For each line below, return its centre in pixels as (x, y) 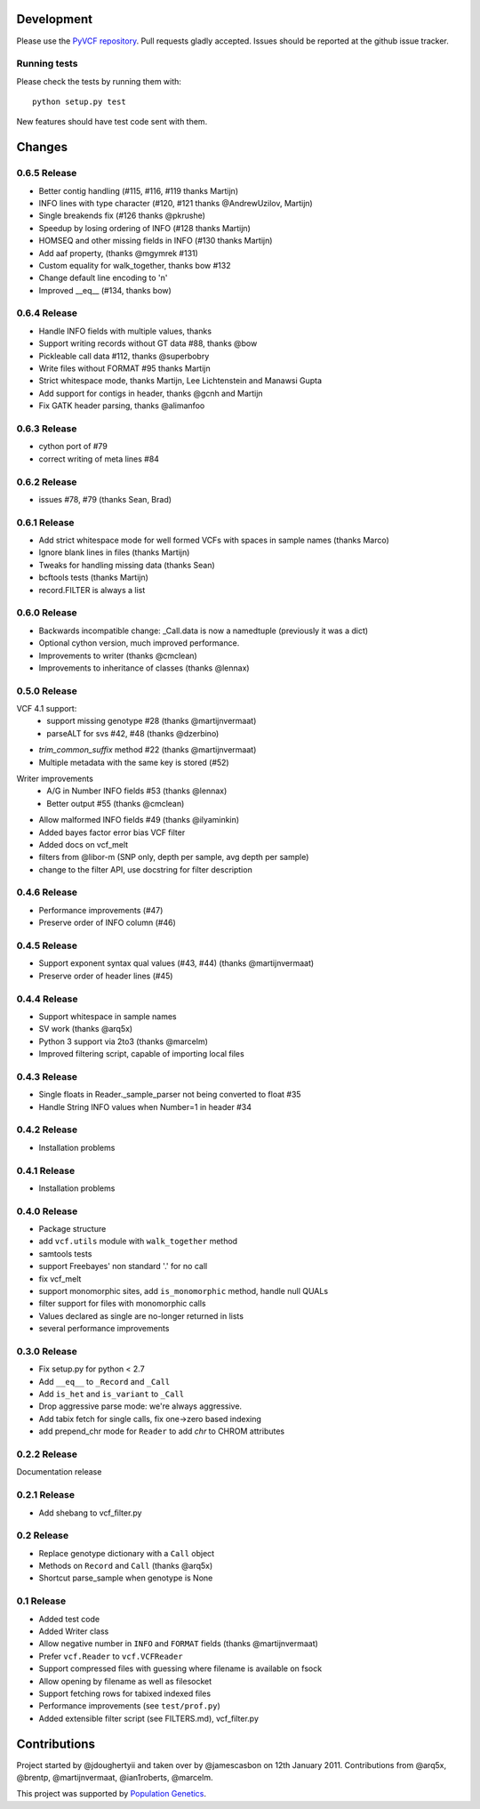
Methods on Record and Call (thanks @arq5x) (126, 1566)
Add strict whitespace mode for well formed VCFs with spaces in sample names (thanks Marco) (214, 540)
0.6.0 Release (47, 613)
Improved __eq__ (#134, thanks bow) (105, 290)
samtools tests (65, 1253)
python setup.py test (79, 102)
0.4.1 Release (46, 1170)
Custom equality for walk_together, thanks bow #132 (135, 265)
